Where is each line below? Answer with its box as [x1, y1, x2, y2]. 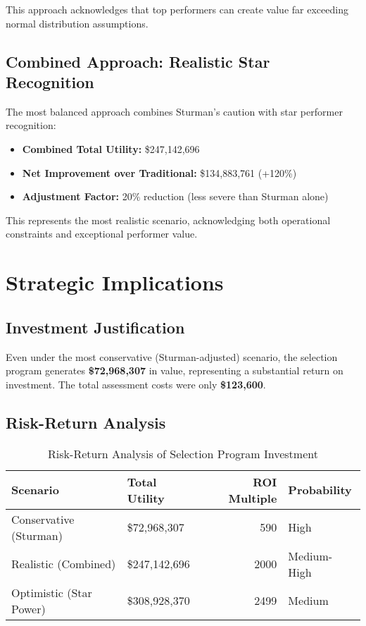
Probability [288, 481, 352, 498]
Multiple [228, 489, 277, 506]
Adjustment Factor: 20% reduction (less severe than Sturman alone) [22, 189, 329, 204]
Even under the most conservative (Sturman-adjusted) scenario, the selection [6, 349, 338, 364]
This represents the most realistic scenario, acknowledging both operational [6, 212, 331, 227]
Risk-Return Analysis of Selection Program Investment [48, 445, 318, 462]
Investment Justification [6, 316, 185, 338]
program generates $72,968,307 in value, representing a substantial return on [6, 363, 343, 378]
